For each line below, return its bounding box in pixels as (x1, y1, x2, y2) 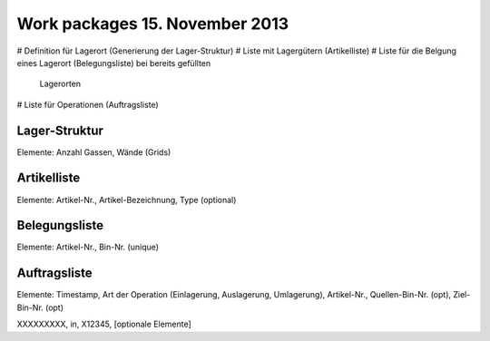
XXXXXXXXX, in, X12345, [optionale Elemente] (16, 318, 192, 330)
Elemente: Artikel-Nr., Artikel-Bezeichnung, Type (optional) (16, 194, 237, 205)
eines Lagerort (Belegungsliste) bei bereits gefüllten (16, 57, 211, 68)
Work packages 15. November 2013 (16, 14, 289, 34)
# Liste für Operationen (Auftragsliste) (16, 99, 159, 110)
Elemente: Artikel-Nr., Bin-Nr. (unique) (16, 241, 159, 253)
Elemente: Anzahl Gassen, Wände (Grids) (16, 146, 171, 158)
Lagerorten (39, 78, 82, 90)
